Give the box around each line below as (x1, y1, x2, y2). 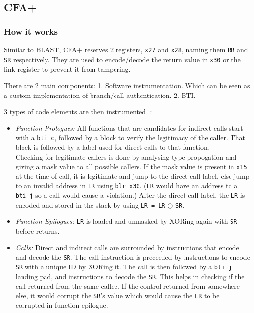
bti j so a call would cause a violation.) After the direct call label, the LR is (15, 190, 245, 200)
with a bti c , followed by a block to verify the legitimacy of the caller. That (15, 132, 245, 143)
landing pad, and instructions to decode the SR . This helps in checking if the (15, 271, 245, 281)
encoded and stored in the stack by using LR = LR (15, 199, 165, 210)
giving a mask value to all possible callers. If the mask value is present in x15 (15, 161, 247, 171)
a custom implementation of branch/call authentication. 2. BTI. (4, 90, 196, 100)
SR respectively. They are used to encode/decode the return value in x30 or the (4, 54, 241, 64)
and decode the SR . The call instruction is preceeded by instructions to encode (15, 252, 250, 262)
